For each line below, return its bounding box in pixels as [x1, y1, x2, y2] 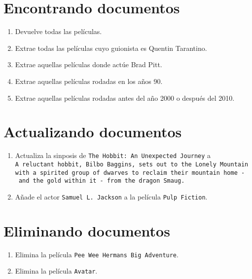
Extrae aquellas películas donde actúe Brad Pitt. [15, 59, 162, 70]
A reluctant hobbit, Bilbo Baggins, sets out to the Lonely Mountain [15, 160, 249, 168]
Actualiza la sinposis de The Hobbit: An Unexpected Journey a [15, 150, 211, 160]
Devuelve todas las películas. [15, 26, 102, 37]
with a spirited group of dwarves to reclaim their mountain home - [15, 169, 245, 176]
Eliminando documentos [3, 220, 170, 240]
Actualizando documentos [3, 121, 182, 142]
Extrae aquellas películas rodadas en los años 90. [15, 76, 163, 86]
